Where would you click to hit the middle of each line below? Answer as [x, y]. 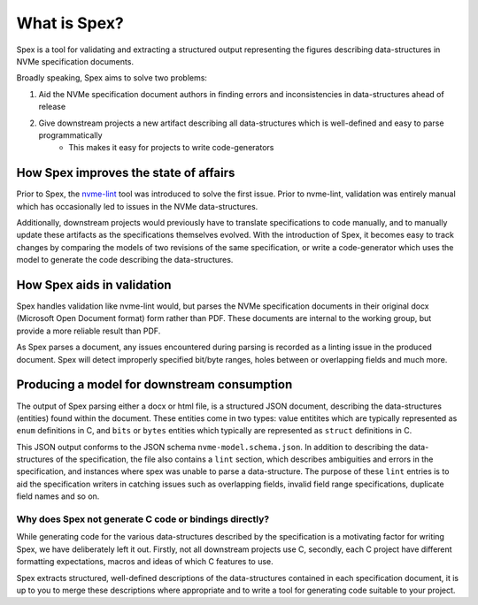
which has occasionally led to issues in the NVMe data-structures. [137, 206]
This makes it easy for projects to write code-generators [171, 148]
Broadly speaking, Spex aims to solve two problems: [112, 78]
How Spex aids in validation [94, 284]
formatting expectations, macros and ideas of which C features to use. [145, 562]
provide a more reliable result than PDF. [89, 331]
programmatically [70, 135]
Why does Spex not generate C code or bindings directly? [143, 519]
